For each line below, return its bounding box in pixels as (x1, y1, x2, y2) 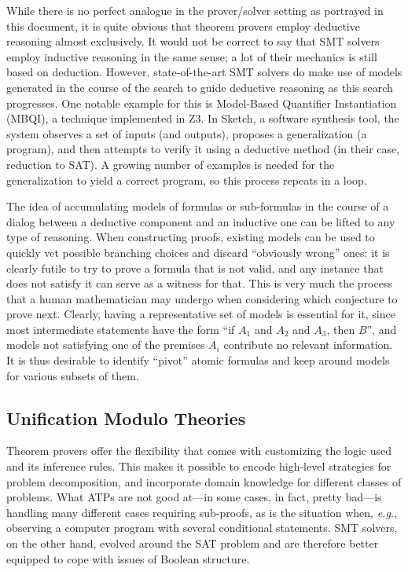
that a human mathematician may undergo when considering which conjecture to (6, 290, 398, 306)
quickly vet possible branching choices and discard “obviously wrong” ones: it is (6, 244, 390, 260)
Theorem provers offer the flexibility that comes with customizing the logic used (6, 442, 392, 459)
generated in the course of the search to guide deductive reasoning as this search (6, 79, 393, 95)
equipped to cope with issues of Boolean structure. (6, 550, 250, 566)
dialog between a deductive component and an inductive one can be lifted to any (6, 213, 395, 229)
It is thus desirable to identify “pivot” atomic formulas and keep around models (6, 352, 390, 368)
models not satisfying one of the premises (6, 336, 205, 353)
